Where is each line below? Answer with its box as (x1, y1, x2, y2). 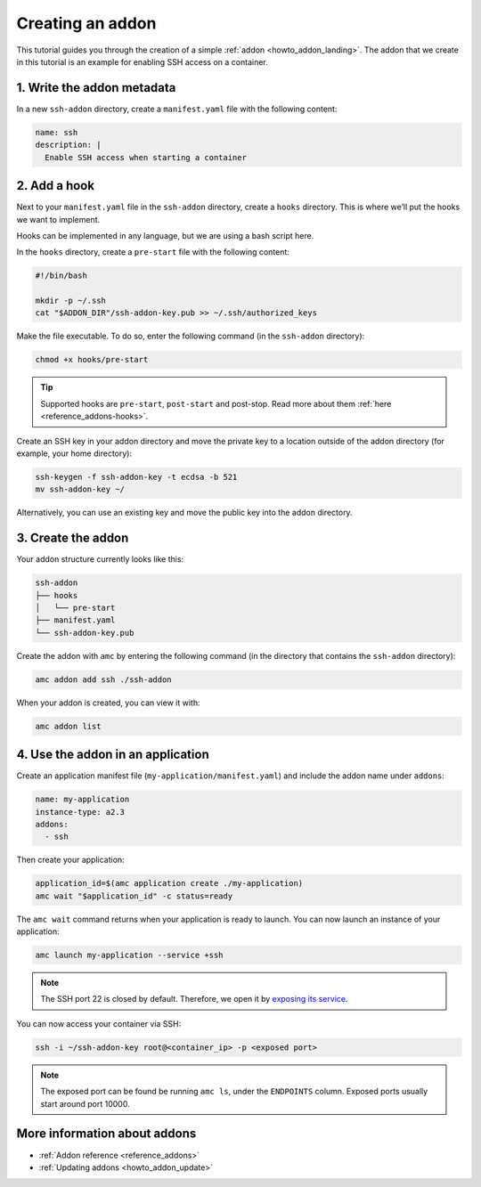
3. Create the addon (16, 531, 129, 546)
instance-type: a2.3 (35, 807, 125, 817)
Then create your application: (16, 855, 125, 866)
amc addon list (35, 721, 102, 731)
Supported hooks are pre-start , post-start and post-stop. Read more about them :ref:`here (40, 398, 392, 409)
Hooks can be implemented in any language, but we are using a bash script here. (16, 230, 314, 240)
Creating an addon (16, 13, 157, 33)
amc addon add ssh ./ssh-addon (35, 674, 173, 685)
